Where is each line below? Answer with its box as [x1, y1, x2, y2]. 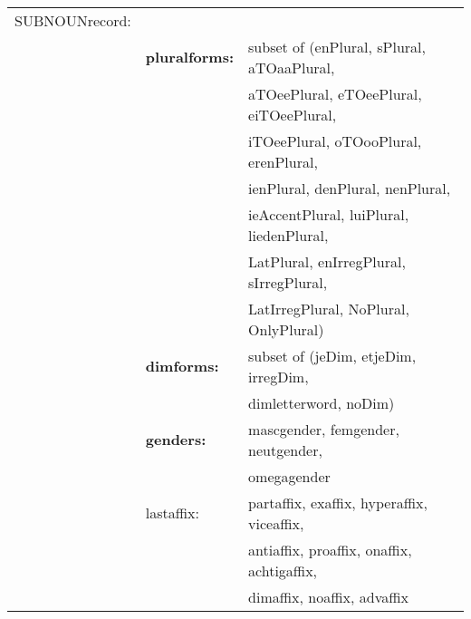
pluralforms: [145, 46, 235, 68]
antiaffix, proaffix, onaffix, [248, 538, 412, 560]
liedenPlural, [248, 224, 329, 246]
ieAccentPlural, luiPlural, [248, 203, 409, 225]
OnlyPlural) [248, 318, 324, 340]
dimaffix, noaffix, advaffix [248, 585, 409, 607]
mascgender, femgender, [248, 418, 399, 440]
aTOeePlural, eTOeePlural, [248, 82, 422, 104]
